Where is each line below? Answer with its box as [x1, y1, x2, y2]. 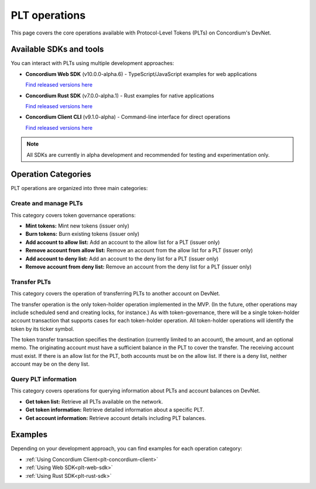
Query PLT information [11, 375, 77, 383]
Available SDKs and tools [11, 44, 104, 54]
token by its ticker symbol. [11, 325, 74, 332]
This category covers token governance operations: [11, 211, 136, 219]
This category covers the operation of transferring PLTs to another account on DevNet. [11, 290, 221, 297]
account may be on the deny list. [11, 360, 90, 368]
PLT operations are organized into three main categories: [11, 185, 148, 192]
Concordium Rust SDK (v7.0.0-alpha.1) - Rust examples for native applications [25, 92, 215, 99]
